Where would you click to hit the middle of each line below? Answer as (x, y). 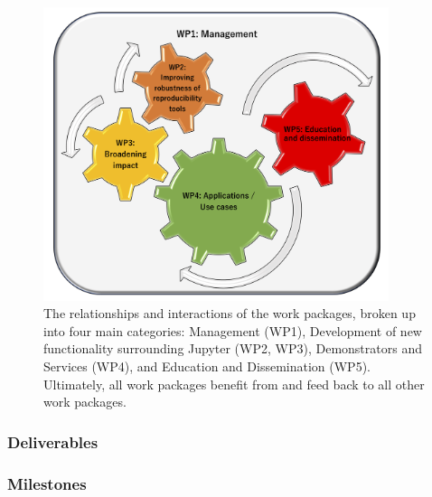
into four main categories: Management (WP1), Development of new (233, 330)
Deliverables (53, 441)
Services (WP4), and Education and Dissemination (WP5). (207, 366)
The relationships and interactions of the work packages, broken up (230, 313)
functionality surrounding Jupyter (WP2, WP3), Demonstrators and (233, 348)
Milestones (47, 483)
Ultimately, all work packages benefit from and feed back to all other (234, 384)
